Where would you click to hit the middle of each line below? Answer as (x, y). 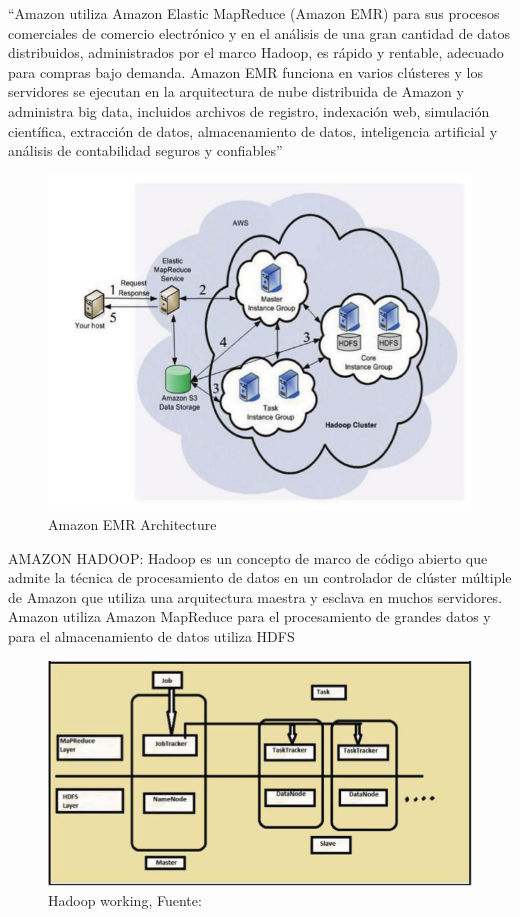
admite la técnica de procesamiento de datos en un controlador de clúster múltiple (260, 577)
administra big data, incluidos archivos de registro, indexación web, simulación (249, 110)
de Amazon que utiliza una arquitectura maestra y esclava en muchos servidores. (255, 596)
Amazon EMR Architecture (132, 524)
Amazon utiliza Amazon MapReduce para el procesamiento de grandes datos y (249, 616)
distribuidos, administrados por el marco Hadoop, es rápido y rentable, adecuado (256, 52)
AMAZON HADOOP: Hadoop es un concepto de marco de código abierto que (248, 557)
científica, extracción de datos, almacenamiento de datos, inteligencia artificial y (253, 130)
